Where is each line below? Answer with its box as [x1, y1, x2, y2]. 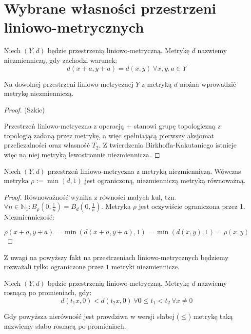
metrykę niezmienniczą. [4, 88, 74, 98]
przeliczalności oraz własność [4, 140, 90, 150]
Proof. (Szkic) [4, 104, 45, 114]
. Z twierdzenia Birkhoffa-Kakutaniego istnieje [98, 140, 237, 150]
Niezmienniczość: [4, 212, 55, 222]
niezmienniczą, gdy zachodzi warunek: [4, 55, 117, 65]
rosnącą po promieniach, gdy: [4, 287, 92, 297]
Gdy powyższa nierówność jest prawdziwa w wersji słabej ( [4, 311, 179, 321]
